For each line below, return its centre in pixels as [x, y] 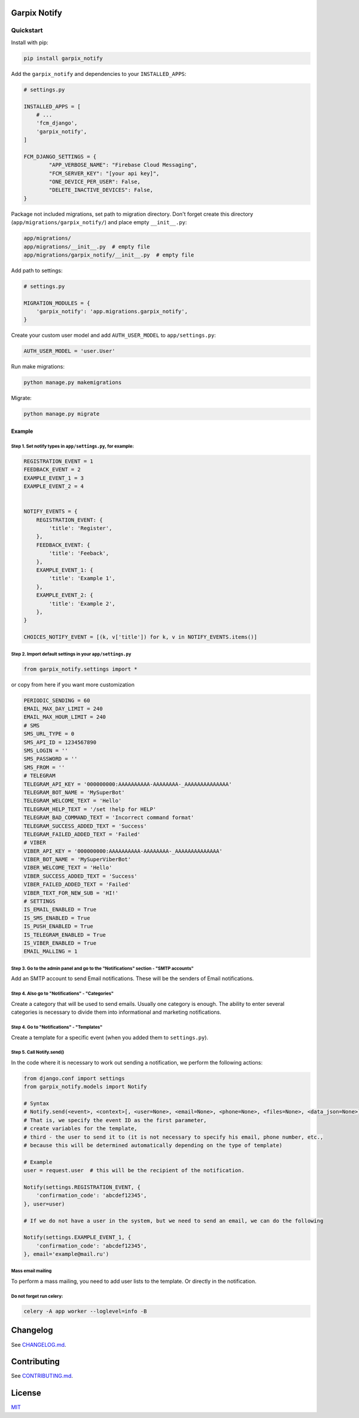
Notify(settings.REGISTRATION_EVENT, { [82, 1187]
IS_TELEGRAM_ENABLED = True [65, 935]
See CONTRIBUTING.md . [42, 1376]
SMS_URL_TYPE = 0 [49, 734]
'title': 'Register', [80, 528]
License [26, 1393]
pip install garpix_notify [63, 58]
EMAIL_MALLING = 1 [51, 952]
